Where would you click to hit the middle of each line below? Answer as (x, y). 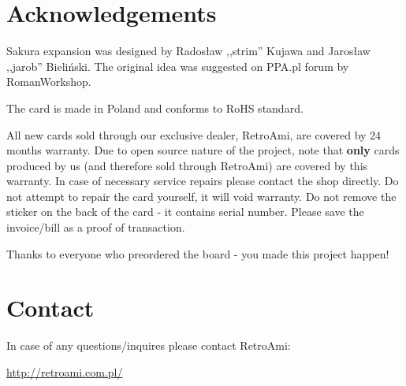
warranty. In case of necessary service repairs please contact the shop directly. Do (203, 181)
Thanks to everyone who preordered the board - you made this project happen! (198, 253)
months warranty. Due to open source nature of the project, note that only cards (203, 150)
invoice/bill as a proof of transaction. (96, 227)
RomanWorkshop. (49, 82)
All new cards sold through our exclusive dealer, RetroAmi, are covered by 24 (194, 134)
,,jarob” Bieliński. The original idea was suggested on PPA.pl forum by (178, 66)
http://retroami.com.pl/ (65, 371)
